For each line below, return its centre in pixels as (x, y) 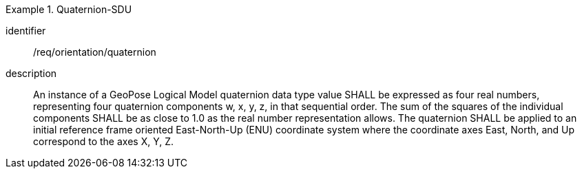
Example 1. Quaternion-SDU (69, 9)
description (31, 73)
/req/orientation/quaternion (95, 52)
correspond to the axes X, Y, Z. (103, 141)
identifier (26, 31)
